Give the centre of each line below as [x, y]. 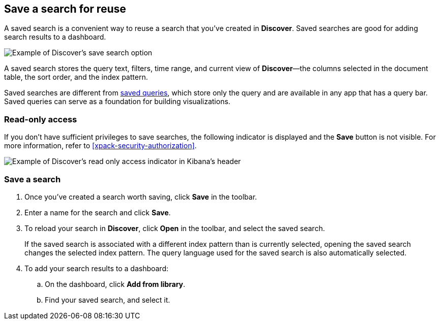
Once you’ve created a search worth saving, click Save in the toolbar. [141, 197]
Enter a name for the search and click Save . [98, 212]
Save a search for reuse [65, 9]
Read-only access [41, 119]
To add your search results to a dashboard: [97, 268]
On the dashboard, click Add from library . [115, 284]
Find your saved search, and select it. [108, 300]
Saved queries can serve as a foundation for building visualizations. [117, 102]
